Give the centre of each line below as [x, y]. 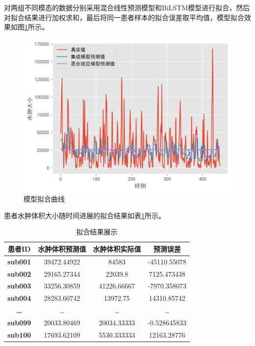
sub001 [19, 261]
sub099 [19, 322]
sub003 [19, 286]
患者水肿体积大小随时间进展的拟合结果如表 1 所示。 [85, 215]
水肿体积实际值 [117, 248]
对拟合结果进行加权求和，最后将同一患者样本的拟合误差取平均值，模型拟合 [124, 17]
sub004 [19, 298]
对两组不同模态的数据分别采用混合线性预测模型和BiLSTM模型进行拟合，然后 [127, 7]
